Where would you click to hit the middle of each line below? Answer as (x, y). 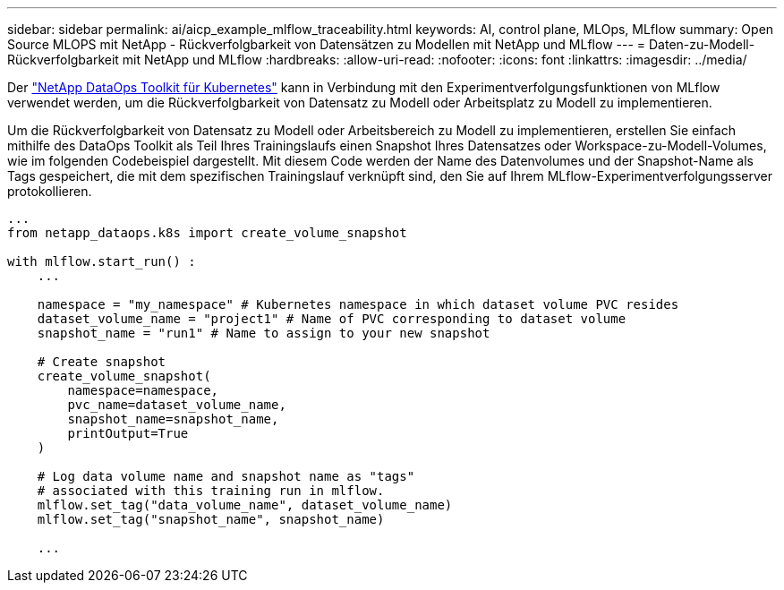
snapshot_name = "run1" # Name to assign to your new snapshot (264, 333)
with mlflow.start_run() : (102, 261)
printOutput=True (128, 433)
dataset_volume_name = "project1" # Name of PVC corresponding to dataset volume (332, 319)
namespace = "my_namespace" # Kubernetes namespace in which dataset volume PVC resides (358, 304)
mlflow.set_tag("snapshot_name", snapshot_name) (211, 519)
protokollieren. (50, 191)
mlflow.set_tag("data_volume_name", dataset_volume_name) (245, 505)
